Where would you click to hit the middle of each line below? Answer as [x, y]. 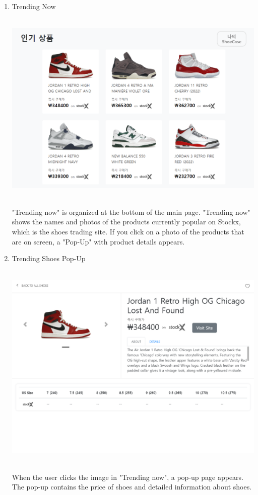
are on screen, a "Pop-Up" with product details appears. [98, 241]
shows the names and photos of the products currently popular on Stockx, [126, 222]
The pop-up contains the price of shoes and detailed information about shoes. [132, 487]
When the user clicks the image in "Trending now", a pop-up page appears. [128, 477]
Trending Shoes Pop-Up [49, 258]
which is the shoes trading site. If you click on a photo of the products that [128, 232]
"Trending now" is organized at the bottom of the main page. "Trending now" [131, 212]
